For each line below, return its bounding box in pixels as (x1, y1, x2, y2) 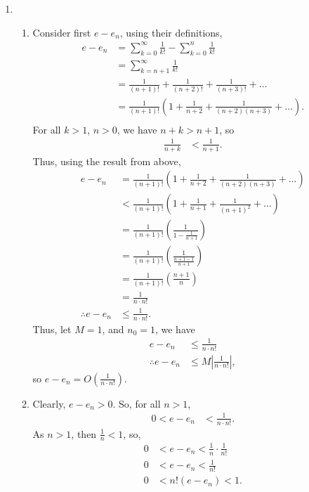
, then (71, 426, 97, 441)
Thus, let (32, 321, 72, 336)
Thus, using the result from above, (32, 153, 181, 168)
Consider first (32, 25, 91, 39)
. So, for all (112, 396, 161, 410)
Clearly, (32, 396, 66, 410)
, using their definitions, (119, 25, 223, 39)
